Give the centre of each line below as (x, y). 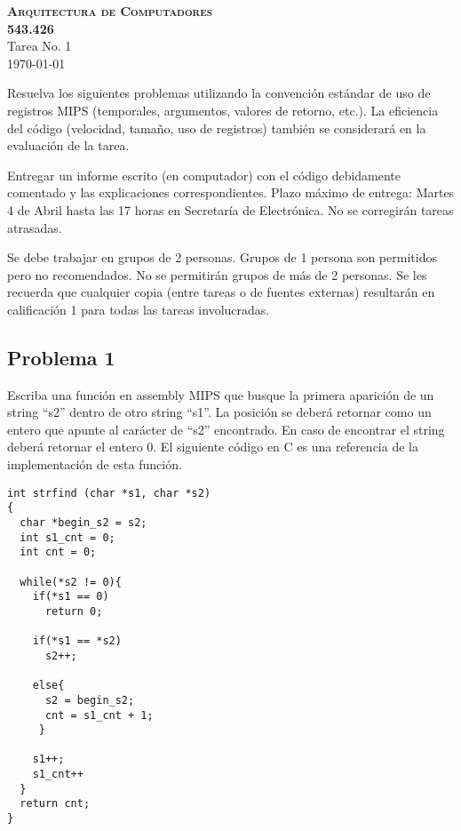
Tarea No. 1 (40, 46)
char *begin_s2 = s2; (83, 522)
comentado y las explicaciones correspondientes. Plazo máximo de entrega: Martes (231, 192)
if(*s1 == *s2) (77, 641)
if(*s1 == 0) (71, 597)
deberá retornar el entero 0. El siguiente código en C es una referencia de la (213, 447)
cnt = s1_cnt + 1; (99, 715)
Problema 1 (61, 357)
